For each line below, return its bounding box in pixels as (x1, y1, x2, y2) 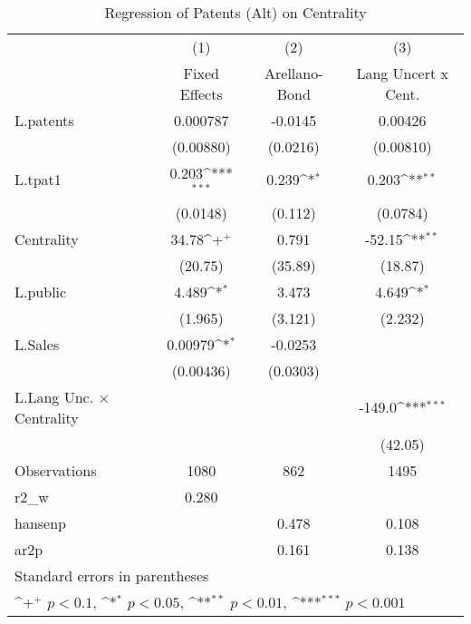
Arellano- (264, 63, 323, 83)
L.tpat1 (14, 169, 62, 190)
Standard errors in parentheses (14, 564, 209, 586)
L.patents (14, 110, 74, 131)
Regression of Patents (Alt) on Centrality (104, 2, 367, 23)
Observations (14, 459, 97, 481)
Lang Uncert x (356, 63, 448, 83)
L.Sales (14, 333, 60, 355)
